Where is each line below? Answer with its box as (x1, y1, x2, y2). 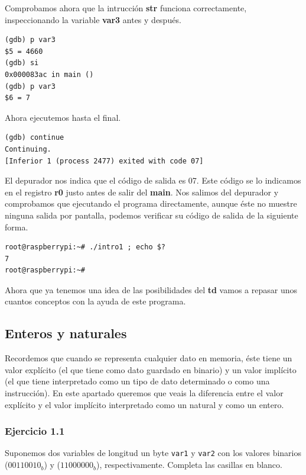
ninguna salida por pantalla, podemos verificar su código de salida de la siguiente (5, 208, 298, 221)
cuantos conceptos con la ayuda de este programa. (5, 295, 186, 307)
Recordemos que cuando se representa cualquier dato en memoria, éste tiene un (5, 352, 292, 364)
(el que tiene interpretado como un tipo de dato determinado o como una (5, 375, 270, 387)
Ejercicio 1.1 (5, 423, 65, 438)
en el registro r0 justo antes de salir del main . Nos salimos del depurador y (5, 185, 279, 198)
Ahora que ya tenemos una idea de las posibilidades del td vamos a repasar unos (5, 283, 297, 296)
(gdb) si (5, 59, 39, 68)
